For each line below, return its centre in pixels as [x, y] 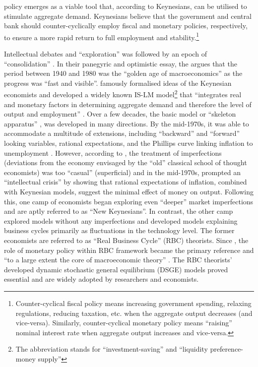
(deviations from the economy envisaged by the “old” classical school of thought [126, 162]
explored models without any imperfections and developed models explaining [121, 220]
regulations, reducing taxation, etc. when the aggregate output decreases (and [134, 313]
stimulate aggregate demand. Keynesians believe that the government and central [128, 16]
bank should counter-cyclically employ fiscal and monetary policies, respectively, [126, 26]
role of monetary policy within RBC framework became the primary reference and [129, 250]
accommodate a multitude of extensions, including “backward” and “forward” [122, 133]
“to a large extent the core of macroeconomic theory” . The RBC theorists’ [118, 260]
